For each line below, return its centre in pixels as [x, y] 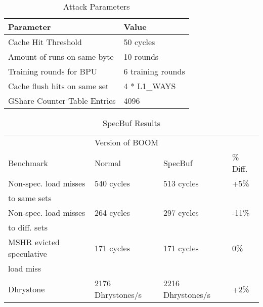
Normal [108, 163]
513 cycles [181, 183]
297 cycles [181, 213]
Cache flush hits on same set [58, 86]
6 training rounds [154, 71]
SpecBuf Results [131, 123]
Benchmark [28, 163]
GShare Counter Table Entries [62, 101]
